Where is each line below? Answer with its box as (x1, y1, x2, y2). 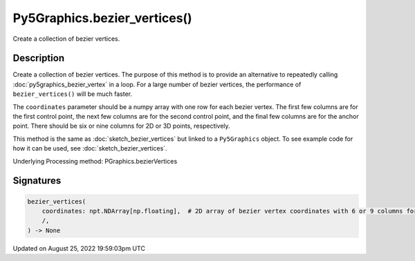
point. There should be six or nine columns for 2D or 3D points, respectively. (12, 122, 231, 130)
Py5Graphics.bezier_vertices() (12, 10, 193, 26)
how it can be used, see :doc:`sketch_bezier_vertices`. (12, 144, 167, 153)
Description (12, 52, 65, 64)
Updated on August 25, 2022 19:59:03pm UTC (12, 244, 145, 252)
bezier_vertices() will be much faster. (12, 90, 133, 98)
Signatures (12, 175, 62, 186)
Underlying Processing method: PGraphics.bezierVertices (12, 157, 178, 165)
